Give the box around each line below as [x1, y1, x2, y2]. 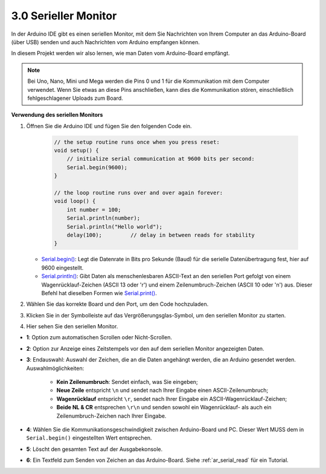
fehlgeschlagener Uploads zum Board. [27, 94, 123, 102]
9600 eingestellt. [41, 264, 84, 271]
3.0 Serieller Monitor [11, 9, 117, 22]
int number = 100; [66, 206, 121, 213]
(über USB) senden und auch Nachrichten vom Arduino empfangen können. [11, 38, 200, 45]
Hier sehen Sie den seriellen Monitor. [26, 323, 118, 330]
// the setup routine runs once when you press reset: [54, 138, 220, 145]
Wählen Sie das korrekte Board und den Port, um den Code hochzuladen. [26, 300, 209, 308]
